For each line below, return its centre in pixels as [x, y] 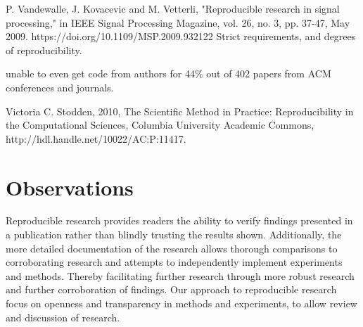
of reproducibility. [44, 50]
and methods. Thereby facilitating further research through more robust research [180, 275]
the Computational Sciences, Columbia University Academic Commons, [160, 125]
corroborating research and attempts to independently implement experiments [174, 262]
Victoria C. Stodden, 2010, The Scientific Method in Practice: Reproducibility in [180, 111]
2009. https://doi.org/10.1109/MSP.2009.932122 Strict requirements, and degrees [181, 36]
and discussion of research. [63, 317]
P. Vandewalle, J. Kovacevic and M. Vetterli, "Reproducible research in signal [173, 8]
